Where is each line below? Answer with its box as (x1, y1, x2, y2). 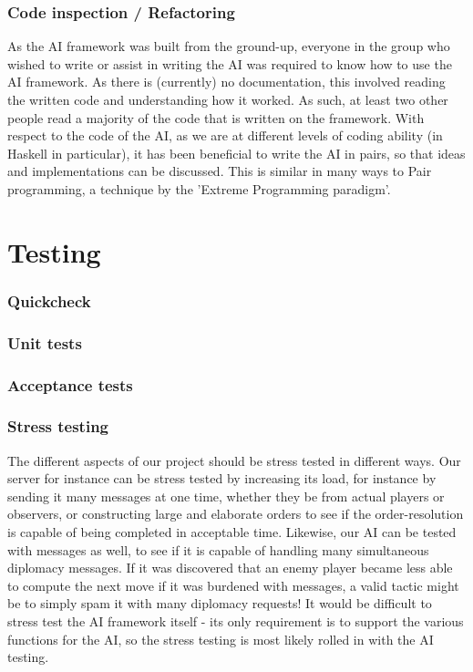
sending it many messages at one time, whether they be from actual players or (7, 486, 445, 505)
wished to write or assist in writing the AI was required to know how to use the (7, 54, 452, 73)
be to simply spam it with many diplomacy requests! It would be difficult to (7, 594, 432, 613)
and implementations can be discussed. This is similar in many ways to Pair (7, 161, 432, 181)
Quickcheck (7, 289, 91, 312)
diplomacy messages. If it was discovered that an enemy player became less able (7, 558, 453, 577)
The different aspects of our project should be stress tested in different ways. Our (7, 450, 461, 470)
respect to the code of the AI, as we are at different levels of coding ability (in (7, 126, 443, 145)
